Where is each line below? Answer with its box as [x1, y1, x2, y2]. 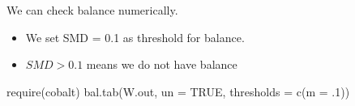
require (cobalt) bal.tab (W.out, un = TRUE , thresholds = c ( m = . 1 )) [6, 83, 350, 100]
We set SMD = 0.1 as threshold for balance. [25, 28, 245, 45]
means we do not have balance [86, 56, 237, 73]
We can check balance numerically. [6, 2, 178, 18]
